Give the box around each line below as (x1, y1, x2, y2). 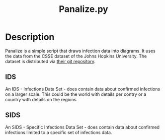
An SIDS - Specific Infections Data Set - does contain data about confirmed (5, 124, 160, 130)
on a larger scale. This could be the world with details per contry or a (5, 91, 147, 97)
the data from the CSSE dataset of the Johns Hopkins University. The (5, 53, 147, 59)
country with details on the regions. (5, 96, 78, 102)
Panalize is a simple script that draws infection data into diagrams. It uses (5, 48, 156, 54)
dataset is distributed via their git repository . (5, 58, 96, 64)
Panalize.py (59, 3, 108, 15)
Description (5, 31, 55, 43)
